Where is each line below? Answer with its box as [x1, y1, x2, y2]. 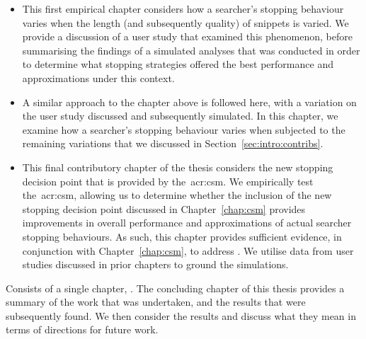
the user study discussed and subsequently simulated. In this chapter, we [22, 108, 338, 123]
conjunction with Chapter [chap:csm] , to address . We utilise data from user [22, 243, 354, 258]
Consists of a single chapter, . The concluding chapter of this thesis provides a [6, 280, 345, 295]
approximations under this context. [22, 70, 175, 85]
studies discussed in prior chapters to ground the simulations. [22, 257, 289, 272]
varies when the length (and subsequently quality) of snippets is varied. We [22, 15, 349, 30]
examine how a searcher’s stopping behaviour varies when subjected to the [22, 122, 345, 137]
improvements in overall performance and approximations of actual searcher [22, 215, 352, 230]
